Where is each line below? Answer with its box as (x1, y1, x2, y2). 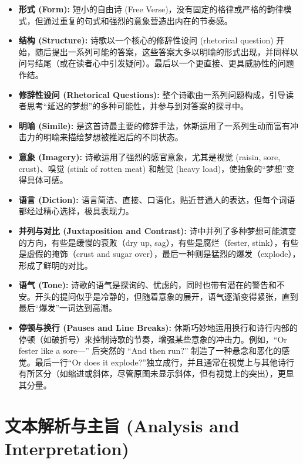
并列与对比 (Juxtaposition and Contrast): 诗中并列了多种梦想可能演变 (18, 224, 297, 236)
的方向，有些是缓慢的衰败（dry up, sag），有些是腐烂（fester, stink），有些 (18, 236, 299, 248)
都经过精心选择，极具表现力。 (18, 205, 134, 217)
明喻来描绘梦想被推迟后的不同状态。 (43, 131, 183, 143)
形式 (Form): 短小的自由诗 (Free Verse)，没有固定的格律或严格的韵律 (18, 3, 284, 15)
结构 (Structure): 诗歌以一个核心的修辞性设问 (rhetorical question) (18, 34, 274, 46)
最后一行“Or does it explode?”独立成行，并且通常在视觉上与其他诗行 (35, 355, 294, 368)
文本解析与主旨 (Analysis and (5, 413, 240, 437)
